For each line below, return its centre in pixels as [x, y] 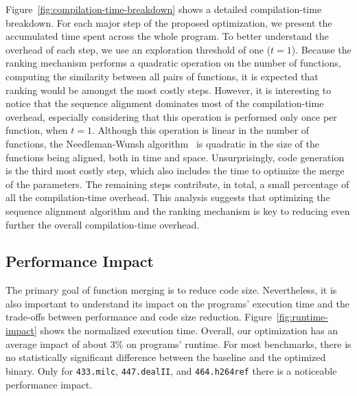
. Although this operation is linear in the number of [201, 130]
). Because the [321, 49]
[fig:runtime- [302, 317]
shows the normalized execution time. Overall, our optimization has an [189, 330]
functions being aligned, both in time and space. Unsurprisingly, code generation [175, 157]
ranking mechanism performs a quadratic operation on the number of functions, [173, 63]
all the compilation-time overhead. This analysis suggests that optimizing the [168, 197]
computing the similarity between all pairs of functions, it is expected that [162, 76]
